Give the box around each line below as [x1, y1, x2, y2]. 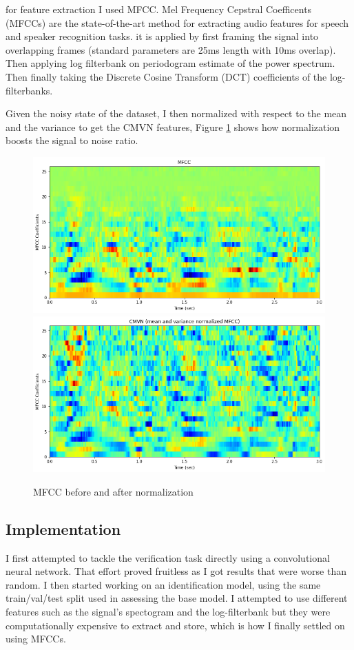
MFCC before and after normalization [33, 484, 194, 498]
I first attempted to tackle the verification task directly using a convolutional [6, 550, 330, 565]
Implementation [6, 518, 121, 539]
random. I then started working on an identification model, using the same [6, 577, 321, 591]
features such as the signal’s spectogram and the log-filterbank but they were [6, 604, 331, 618]
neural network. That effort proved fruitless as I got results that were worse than [6, 564, 347, 578]
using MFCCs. [6, 631, 66, 646]
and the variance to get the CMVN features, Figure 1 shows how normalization [6, 119, 340, 134]
